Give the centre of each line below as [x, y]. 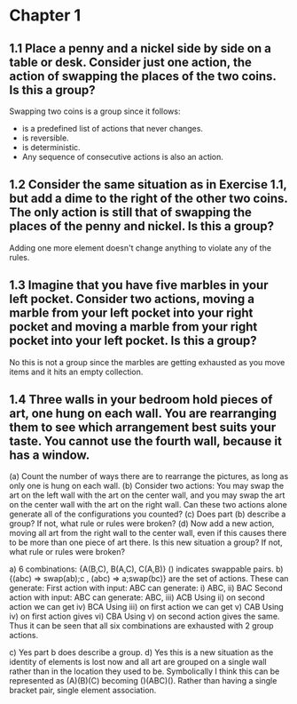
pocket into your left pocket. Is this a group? [133, 341]
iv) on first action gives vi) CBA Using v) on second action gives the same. [145, 616]
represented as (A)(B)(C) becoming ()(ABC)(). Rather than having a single [143, 681]
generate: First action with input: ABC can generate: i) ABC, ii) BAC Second [146, 588]
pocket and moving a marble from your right [133, 327]
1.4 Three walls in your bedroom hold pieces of [141, 400]
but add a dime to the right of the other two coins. [148, 199]
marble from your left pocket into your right [131, 313]
